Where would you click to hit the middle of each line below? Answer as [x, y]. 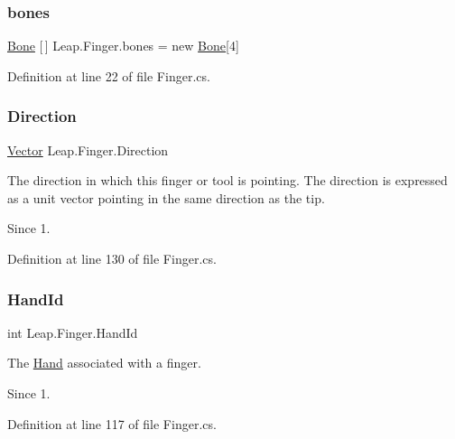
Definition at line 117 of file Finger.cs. [112, 423]
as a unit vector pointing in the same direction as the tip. [166, 197]
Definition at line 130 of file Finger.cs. [112, 258]
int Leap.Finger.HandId [73, 332]
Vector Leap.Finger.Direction [88, 149]
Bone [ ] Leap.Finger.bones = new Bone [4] [123, 46]
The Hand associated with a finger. [104, 363]
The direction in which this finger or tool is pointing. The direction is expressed [227, 180]
